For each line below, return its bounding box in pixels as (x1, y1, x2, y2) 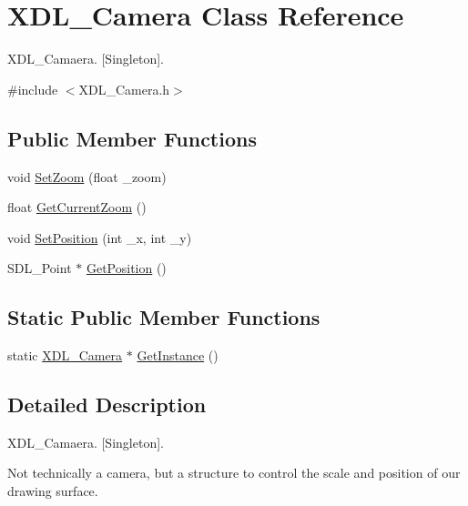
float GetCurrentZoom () (7, 197, 147, 217)
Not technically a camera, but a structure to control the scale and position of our (7, 463, 461, 482)
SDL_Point (7, 258, 72, 278)
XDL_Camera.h (78, 79, 170, 98)
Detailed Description (7, 390, 207, 419)
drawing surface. (7, 481, 98, 501)
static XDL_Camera (7, 346, 123, 365)
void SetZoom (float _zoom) (7, 167, 167, 186)
